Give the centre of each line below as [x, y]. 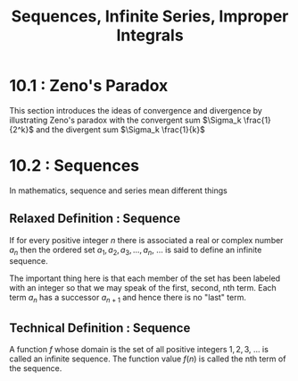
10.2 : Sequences [74, 166]
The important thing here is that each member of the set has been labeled [145, 278]
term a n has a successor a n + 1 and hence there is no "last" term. [128, 299]
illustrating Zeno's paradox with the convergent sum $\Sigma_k [126, 120]
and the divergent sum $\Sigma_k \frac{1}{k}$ [120, 129]
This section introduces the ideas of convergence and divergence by [136, 110]
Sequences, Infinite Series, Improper [150, 17]
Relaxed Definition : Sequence [95, 219]
